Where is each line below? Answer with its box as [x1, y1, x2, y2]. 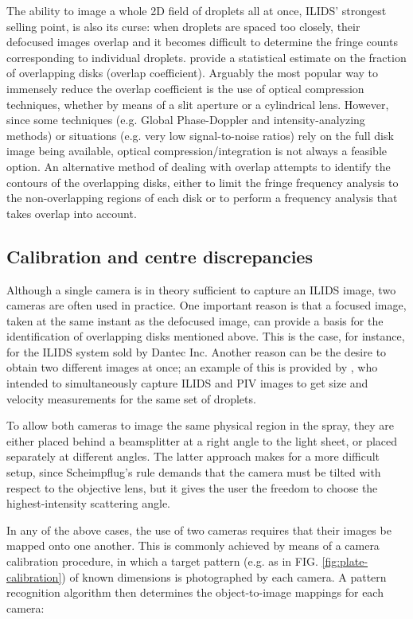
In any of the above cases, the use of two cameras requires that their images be [6, 521, 392, 538]
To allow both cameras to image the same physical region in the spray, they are [6, 417, 394, 434]
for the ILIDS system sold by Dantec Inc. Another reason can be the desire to [6, 343, 387, 360]
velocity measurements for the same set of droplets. [6, 390, 256, 407]
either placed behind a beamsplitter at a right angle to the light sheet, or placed [6, 432, 398, 449]
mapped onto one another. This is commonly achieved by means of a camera [6, 537, 380, 554]
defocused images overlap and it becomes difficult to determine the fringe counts [6, 33, 398, 50]
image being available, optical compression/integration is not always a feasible [6, 142, 388, 159]
